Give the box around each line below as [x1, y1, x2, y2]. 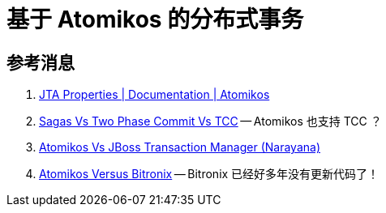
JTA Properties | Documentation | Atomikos [39, 87, 270, 102]
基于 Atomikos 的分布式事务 [6, 6, 304, 33]
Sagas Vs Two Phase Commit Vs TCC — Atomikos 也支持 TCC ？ [39, 114, 382, 129]
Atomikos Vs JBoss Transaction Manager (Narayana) [39, 140, 320, 155]
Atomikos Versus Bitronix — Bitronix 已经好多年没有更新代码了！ [39, 167, 380, 181]
